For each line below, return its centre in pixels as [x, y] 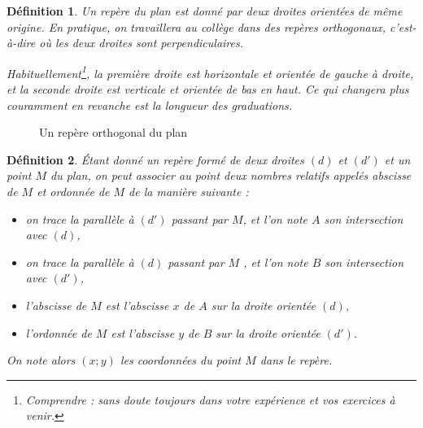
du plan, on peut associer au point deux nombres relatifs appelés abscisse [231, 175]
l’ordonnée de [59, 332]
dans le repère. [296, 360]
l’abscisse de [56, 305]
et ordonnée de [73, 191]
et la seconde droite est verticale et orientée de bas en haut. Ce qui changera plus [208, 89]
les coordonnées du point [181, 360]
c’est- [403, 26]
